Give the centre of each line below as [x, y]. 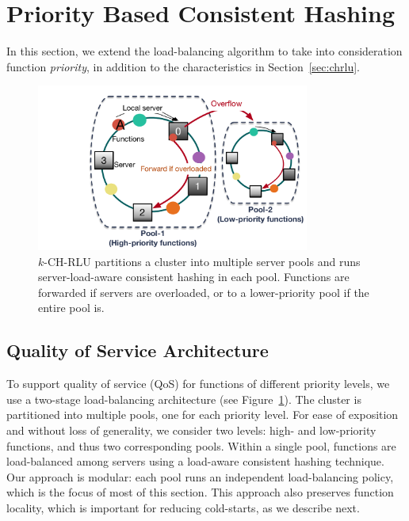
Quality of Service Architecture [138, 350]
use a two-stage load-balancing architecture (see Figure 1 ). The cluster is [184, 399]
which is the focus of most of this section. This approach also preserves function [200, 492]
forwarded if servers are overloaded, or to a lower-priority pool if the [204, 292]
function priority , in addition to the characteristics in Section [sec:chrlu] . [183, 66]
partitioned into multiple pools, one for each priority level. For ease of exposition [203, 415]
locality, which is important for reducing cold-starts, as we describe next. [183, 507]
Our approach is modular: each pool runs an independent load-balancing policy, [200, 476]
